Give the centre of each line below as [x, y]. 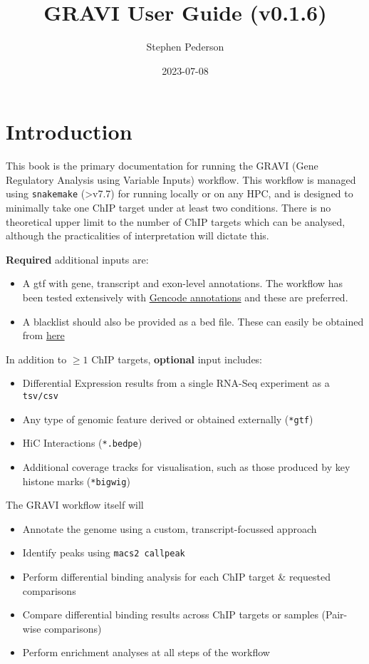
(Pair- [334, 614]
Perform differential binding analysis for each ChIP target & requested [176, 577]
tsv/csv [40, 396]
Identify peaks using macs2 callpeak [104, 553]
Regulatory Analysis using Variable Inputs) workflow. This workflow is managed [181, 179]
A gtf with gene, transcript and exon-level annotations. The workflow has [182, 283]
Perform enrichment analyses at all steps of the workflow [146, 652]
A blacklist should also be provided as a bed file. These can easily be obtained [193, 321]
